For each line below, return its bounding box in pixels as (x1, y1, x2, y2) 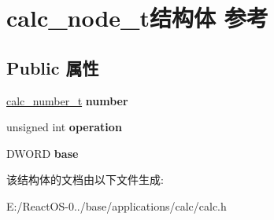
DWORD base (6, 145, 79, 161)
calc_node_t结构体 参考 (6, 2, 268, 34)
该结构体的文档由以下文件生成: (6, 171, 164, 188)
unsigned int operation (6, 119, 122, 135)
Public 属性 (6, 55, 99, 79)
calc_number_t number (6, 92, 128, 108)
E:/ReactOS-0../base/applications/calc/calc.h (6, 197, 227, 214)
